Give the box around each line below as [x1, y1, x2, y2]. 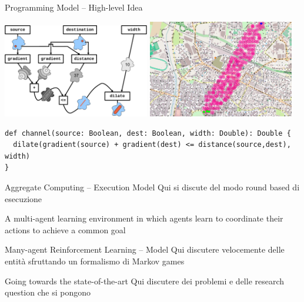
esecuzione [5, 192, 42, 204]
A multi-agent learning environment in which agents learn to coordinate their [5, 212, 283, 224]
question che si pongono [5, 286, 91, 298]
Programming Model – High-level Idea [5, 1, 143, 13]
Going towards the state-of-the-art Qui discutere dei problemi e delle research [5, 274, 285, 287]
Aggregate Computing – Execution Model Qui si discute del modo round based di [5, 181, 300, 193]
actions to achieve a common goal [5, 223, 126, 236]
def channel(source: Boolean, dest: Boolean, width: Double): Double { [5, 129, 291, 137]
